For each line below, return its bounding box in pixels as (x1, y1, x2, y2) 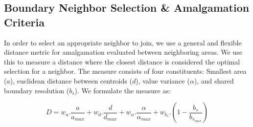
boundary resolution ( (4, 85, 69, 95)
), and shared (194, 75, 234, 85)
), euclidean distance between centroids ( (10, 75, 132, 85)
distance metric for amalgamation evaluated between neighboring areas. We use (4, 47, 242, 57)
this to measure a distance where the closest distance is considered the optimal (4, 56, 240, 66)
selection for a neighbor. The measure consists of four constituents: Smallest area (4, 66, 247, 76)
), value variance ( (136, 75, 190, 85)
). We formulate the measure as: (74, 85, 171, 95)
